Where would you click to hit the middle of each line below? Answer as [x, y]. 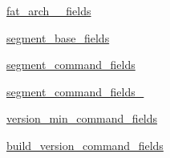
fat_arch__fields [49, 10]
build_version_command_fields [85, 145]
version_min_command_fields [82, 118]
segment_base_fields [58, 37]
